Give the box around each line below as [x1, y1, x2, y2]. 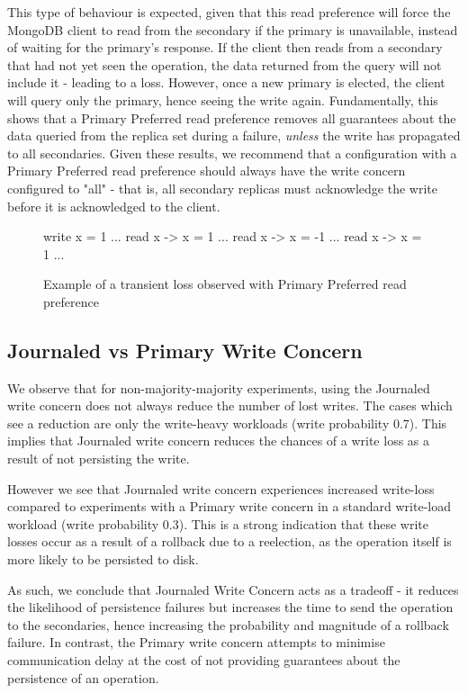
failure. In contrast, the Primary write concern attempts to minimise [7, 633, 385, 652]
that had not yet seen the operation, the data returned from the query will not [7, 55, 442, 74]
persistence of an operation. [7, 668, 159, 687]
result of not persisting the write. [7, 449, 190, 468]
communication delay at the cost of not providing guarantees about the [7, 651, 400, 670]
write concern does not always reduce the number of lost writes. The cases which [7, 396, 453, 415]
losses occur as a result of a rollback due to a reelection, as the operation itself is [7, 532, 452, 551]
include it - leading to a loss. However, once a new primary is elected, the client [7, 73, 445, 92]
